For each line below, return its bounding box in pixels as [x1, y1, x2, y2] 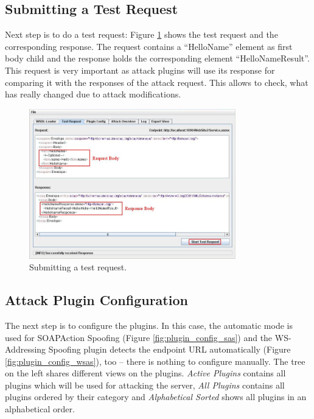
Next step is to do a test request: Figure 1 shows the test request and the [5, 28, 278, 41]
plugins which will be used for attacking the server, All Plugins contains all [5, 378, 285, 391]
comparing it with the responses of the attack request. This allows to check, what [5, 76, 309, 88]
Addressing [5, 343, 46, 356]
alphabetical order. [5, 403, 75, 415]
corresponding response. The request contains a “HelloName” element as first [5, 40, 293, 52]
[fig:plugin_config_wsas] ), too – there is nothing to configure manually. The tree [5, 354, 305, 367]
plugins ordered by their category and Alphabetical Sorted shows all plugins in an [5, 390, 307, 403]
